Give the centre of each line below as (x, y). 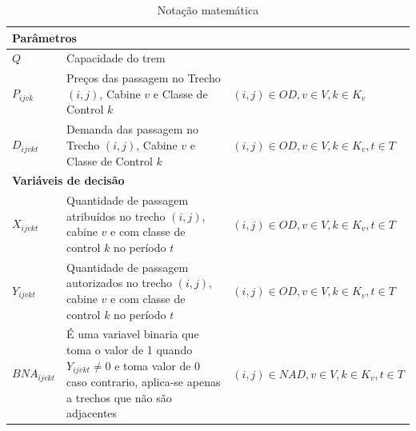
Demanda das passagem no (132, 129)
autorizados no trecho (120, 283)
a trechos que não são (119, 397)
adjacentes (92, 413)
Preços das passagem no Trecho (144, 78)
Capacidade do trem (116, 58)
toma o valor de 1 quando (130, 350)
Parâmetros (44, 37)
